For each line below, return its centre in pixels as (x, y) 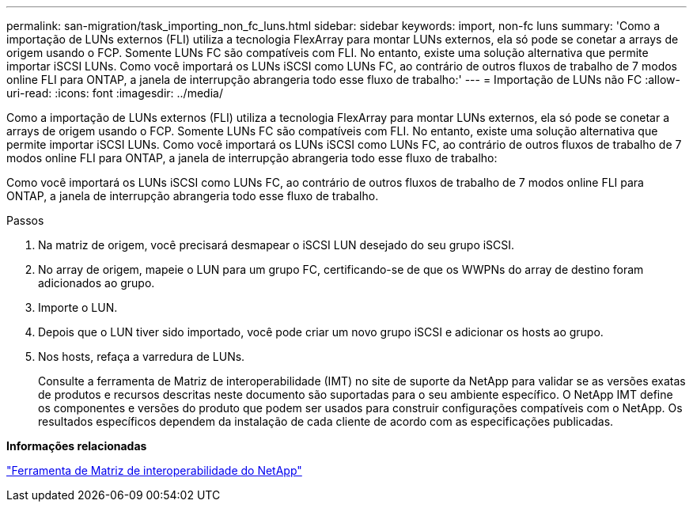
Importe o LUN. (78, 307)
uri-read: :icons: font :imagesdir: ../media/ (115, 93)
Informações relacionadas (77, 446)
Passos (25, 220)
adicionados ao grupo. (97, 283)
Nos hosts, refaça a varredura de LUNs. (142, 356)
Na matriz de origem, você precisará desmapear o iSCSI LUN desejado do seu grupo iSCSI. (276, 245)
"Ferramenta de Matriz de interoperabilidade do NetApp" (154, 470)
